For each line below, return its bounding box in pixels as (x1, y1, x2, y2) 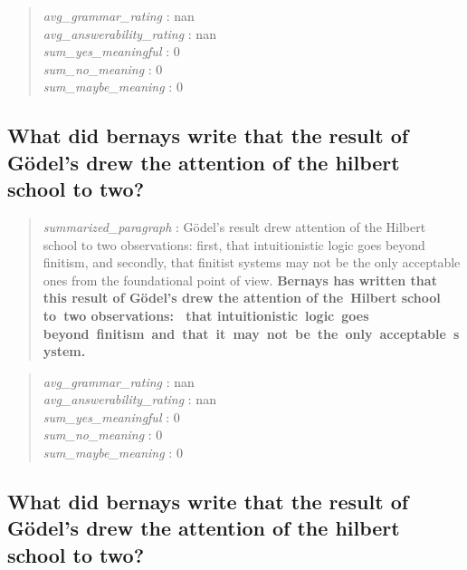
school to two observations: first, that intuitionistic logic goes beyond (43, 235, 425, 254)
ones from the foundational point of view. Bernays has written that (43, 270, 437, 289)
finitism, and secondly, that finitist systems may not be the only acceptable (43, 253, 461, 272)
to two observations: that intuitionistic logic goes (43, 305, 369, 324)
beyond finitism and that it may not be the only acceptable (43, 324, 446, 343)
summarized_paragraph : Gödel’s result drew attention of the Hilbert (43, 217, 426, 236)
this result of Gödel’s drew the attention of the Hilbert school (43, 288, 441, 307)
